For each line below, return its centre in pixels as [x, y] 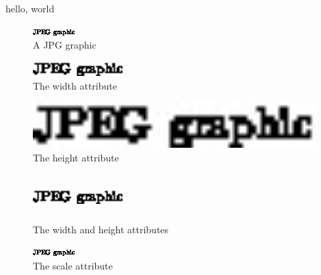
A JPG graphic [65, 45]
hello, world [30, 8]
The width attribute [75, 85]
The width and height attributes [101, 229]
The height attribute [76, 157]
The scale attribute [73, 265]
